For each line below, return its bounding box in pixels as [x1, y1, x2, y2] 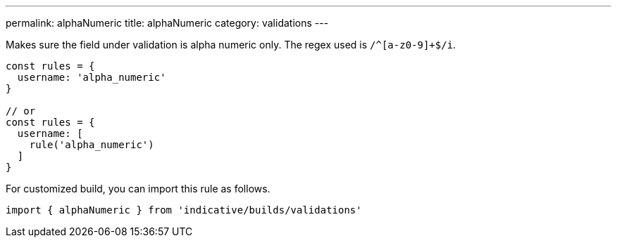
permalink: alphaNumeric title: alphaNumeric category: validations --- [6, 17, 329, 29]
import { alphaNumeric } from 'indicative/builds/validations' [6, 204, 362, 216]
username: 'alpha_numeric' [17, 72, 166, 83]
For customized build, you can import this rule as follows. [6, 183, 270, 195]
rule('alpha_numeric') [29, 139, 154, 150]
